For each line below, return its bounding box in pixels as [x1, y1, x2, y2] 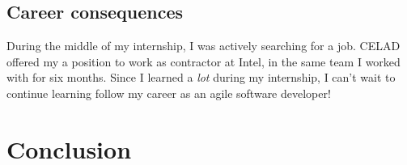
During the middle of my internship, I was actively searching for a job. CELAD [6, 37, 401, 54]
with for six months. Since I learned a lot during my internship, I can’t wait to [6, 69, 396, 86]
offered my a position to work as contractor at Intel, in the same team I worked [6, 53, 401, 70]
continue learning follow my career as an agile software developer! [6, 84, 331, 101]
